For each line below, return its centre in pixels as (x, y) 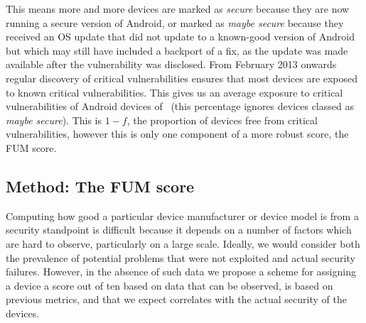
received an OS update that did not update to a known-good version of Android (181, 37)
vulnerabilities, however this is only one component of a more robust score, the (177, 134)
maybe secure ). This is (54, 120)
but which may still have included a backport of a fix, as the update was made (177, 50)
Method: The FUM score (100, 186)
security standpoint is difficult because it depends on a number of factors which (179, 230)
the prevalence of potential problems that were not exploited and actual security (181, 257)
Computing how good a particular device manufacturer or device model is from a (182, 215)
